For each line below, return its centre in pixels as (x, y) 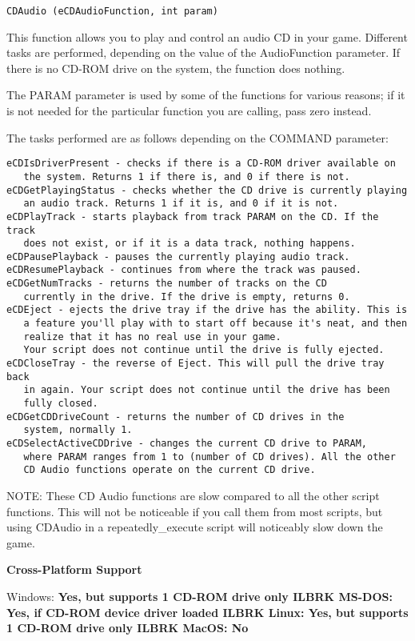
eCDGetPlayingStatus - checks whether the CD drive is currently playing (207, 190)
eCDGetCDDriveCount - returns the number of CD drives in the (176, 417)
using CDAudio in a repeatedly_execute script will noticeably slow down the (195, 527)
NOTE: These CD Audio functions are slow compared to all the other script (193, 495)
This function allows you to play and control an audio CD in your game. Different (207, 36)
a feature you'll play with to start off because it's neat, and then (215, 324)
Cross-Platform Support (74, 569)
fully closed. (61, 404)
